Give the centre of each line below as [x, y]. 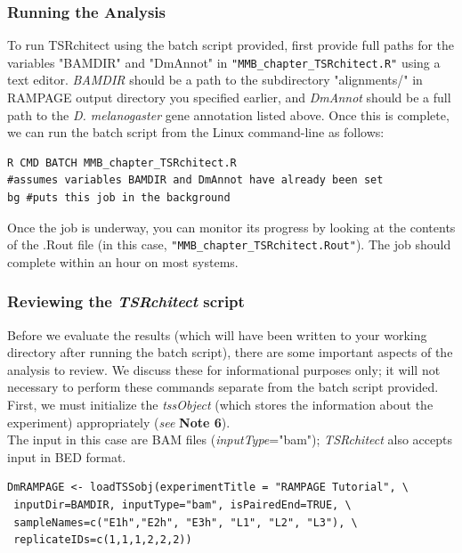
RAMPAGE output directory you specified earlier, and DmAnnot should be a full [229, 98]
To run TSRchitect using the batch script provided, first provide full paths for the [231, 45]
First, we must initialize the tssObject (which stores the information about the [220, 405]
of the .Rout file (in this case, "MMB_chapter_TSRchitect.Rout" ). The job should [229, 244]
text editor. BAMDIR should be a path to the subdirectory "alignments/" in [215, 80]
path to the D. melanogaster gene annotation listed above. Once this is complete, [228, 114]
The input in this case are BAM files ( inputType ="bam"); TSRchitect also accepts [230, 439]
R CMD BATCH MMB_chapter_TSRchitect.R [122, 163]
